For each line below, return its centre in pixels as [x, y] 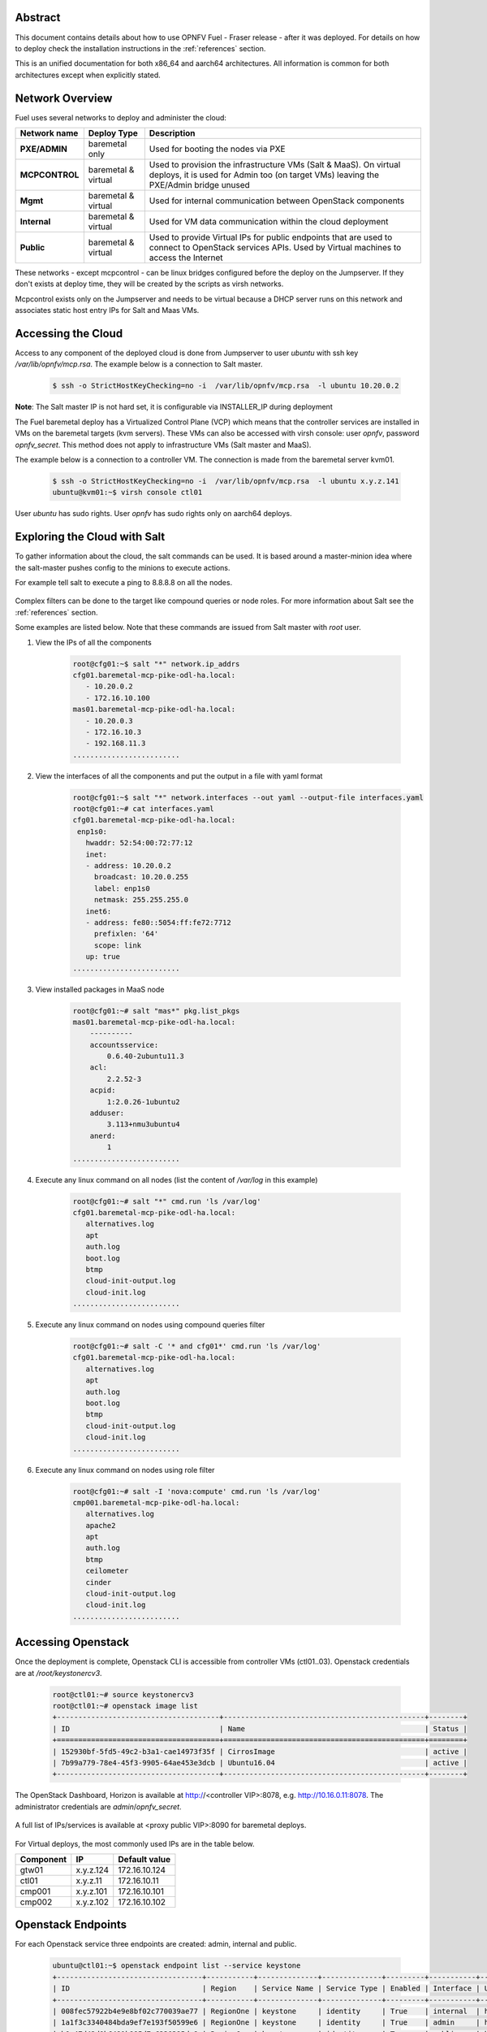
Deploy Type [113, 132]
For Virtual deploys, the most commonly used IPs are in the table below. [135, 1843]
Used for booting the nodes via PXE [217, 149]
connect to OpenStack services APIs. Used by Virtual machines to [275, 247]
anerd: [103, 1135]
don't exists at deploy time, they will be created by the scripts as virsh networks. [149, 284]
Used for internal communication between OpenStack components [277, 201]
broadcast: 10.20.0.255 [141, 877]
